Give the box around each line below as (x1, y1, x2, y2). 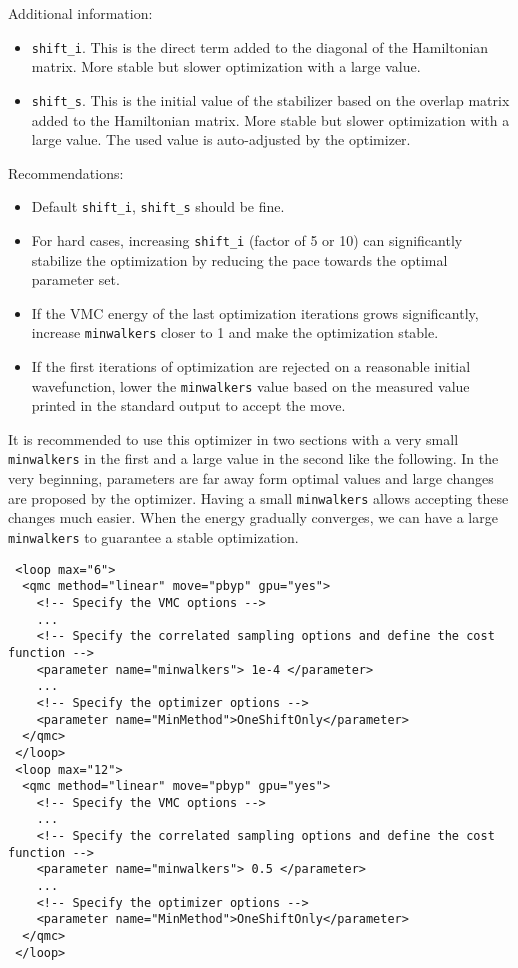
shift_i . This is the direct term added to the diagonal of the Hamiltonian (31, 36, 489, 57)
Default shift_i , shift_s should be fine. (31, 196, 285, 217)
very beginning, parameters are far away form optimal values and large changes (8, 468, 494, 489)
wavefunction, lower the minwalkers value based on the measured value (31, 375, 470, 396)
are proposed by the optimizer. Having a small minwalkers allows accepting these (8, 487, 509, 508)
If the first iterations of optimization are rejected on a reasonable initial (31, 356, 471, 377)
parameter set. (31, 269, 120, 290)
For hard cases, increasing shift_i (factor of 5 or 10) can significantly (31, 229, 463, 250)
